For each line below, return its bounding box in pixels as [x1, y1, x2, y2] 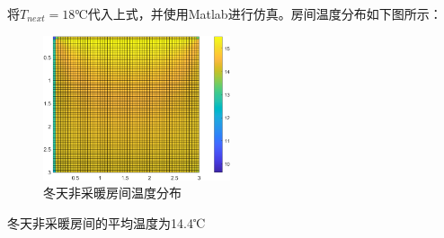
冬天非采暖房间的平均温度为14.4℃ [7, 213, 206, 232]
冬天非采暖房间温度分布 [43, 183, 182, 202]
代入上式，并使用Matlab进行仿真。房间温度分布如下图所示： [87, 4, 442, 22]
